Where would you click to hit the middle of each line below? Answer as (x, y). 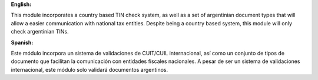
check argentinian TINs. (40, 32)
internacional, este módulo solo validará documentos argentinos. (90, 69)
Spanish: (22, 42)
